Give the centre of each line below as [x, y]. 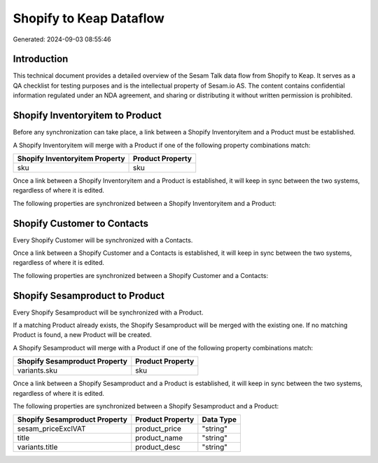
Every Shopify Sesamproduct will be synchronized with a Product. [108, 312]
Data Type [219, 420]
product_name [159, 438]
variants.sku [37, 371]
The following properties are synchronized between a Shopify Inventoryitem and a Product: [145, 203]
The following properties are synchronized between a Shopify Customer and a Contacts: [141, 275]
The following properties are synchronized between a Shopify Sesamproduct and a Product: [146, 406]
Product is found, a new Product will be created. [82, 335]
